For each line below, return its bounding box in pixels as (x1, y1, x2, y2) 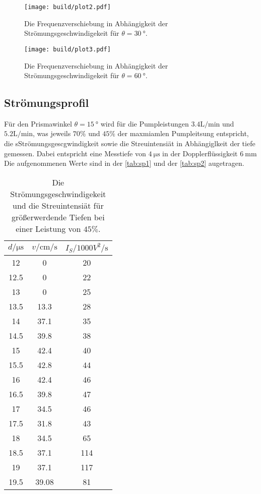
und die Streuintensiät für (12, 199, 104, 211)
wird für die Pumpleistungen (100, 118, 189, 129)
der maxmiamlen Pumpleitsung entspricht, (117, 128, 249, 139)
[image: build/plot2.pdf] (24, 4, 111, 11)
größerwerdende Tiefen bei (12, 211, 105, 223)
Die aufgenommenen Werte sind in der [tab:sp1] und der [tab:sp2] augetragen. (4, 158, 244, 168)
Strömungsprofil (4, 95, 89, 110)
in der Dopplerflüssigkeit (162, 148, 238, 158)
